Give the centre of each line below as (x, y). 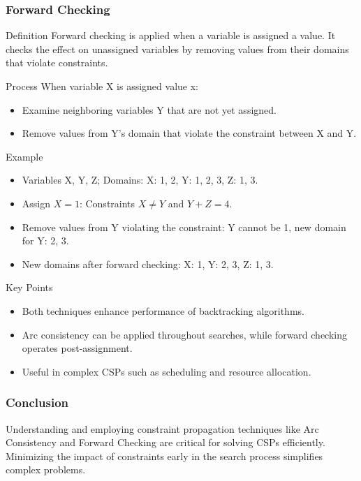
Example (24, 156)
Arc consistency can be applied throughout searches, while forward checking (185, 334)
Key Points (29, 287)
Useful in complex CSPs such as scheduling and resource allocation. (167, 371)
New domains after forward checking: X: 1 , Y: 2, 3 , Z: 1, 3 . (148, 264)
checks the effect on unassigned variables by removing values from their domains (177, 49)
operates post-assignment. (77, 348)
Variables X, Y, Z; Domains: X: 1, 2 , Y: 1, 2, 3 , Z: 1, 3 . (140, 180)
